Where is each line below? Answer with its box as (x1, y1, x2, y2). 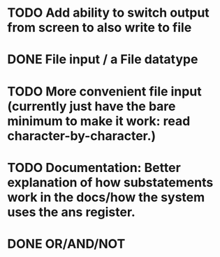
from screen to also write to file (7, 20, 192, 36)
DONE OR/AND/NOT (7, 235, 126, 251)
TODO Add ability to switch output (7, 5, 210, 21)
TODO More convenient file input (7, 84, 202, 99)
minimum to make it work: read (7, 113, 191, 129)
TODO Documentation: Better (7, 159, 182, 176)
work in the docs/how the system (7, 189, 205, 205)
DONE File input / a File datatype (7, 52, 198, 68)
